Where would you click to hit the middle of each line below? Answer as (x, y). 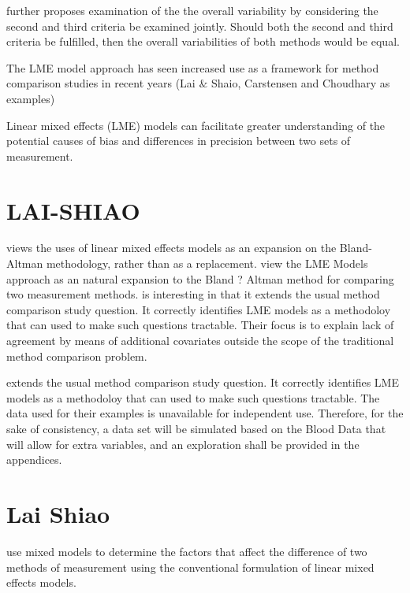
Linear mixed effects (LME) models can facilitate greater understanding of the (196, 125)
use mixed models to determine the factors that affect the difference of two (187, 551)
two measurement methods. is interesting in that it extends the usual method (193, 294)
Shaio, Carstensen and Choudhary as (301, 83)
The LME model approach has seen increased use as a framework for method (193, 67)
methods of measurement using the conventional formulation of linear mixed (190, 567)
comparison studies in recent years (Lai (101, 83)
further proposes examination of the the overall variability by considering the (192, 10)
